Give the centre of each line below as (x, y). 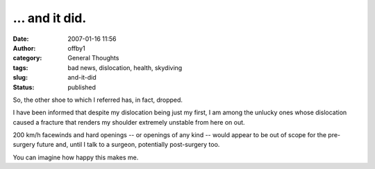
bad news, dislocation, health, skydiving (125, 68)
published (82, 87)
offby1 (77, 48)
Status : (24, 87)
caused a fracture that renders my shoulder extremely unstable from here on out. (129, 122)
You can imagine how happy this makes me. (76, 157)
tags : (20, 68)
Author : (24, 48)
